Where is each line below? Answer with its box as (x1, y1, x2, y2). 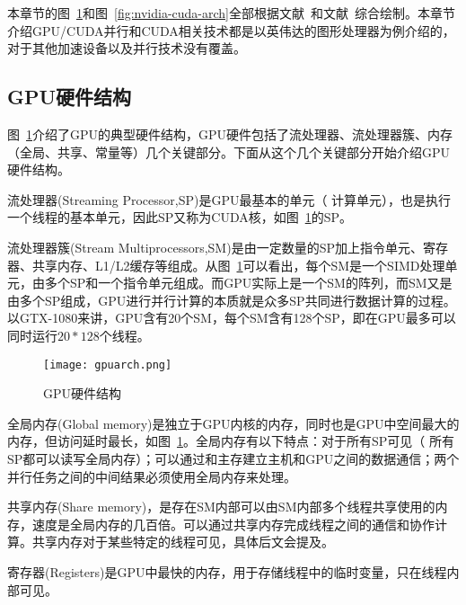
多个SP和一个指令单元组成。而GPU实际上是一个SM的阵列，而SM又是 (44, 273, 453, 292)
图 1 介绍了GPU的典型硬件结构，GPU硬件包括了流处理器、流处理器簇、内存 (7, 124, 453, 143)
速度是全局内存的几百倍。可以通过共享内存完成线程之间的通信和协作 (31, 514, 435, 533)
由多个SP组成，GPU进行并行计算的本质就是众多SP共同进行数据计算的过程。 (7, 290, 456, 309)
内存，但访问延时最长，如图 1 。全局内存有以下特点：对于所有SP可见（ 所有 (7, 432, 454, 450)
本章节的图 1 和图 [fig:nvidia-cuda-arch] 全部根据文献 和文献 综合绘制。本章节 (7, 4, 456, 22)
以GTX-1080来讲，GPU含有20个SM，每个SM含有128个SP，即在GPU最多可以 (7, 308, 456, 327)
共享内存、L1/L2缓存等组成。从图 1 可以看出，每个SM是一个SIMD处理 (31, 255, 445, 274)
